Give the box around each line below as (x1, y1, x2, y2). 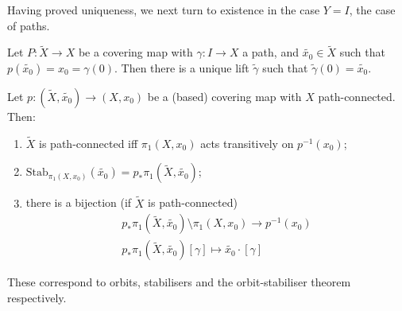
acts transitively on (200, 134, 294, 151)
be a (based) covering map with (147, 88, 302, 104)
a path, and (242, 44, 299, 60)
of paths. (7, 17, 50, 33)
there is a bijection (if (25, 194, 132, 211)
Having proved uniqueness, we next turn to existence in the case (7, 2, 320, 17)
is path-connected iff (39, 134, 138, 151)
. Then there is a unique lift (114, 60, 249, 76)
